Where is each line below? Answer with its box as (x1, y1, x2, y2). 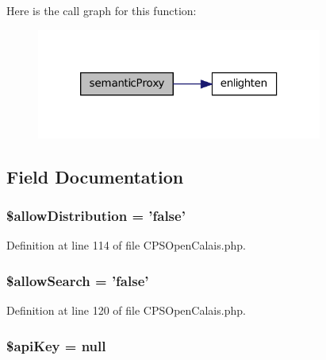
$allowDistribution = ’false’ (6, 206, 186, 225)
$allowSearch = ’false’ (6, 270, 149, 290)
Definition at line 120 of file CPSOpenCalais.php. (6, 302, 246, 319)
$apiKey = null (6, 335, 106, 355)
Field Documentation (6, 164, 184, 188)
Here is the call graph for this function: (6, 2, 197, 18)
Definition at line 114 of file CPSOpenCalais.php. (6, 237, 246, 254)
